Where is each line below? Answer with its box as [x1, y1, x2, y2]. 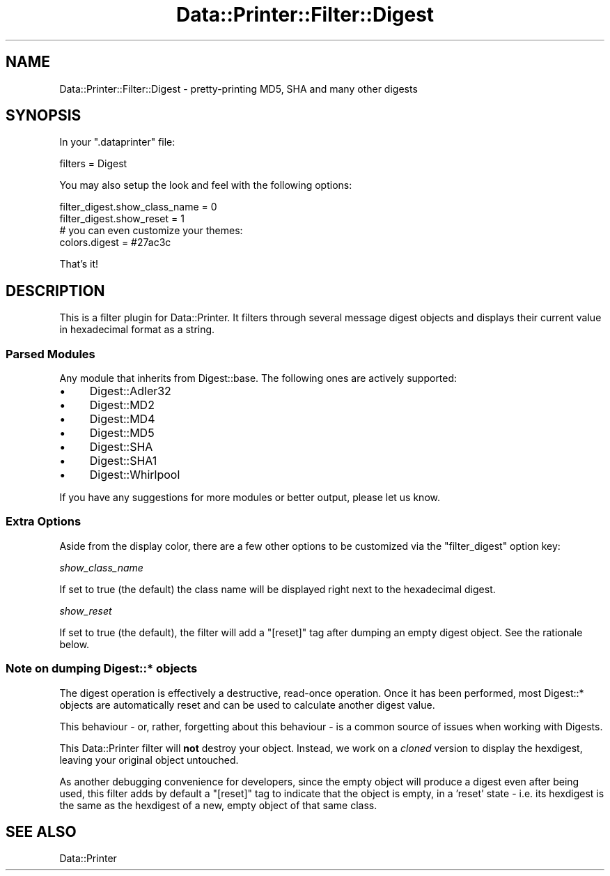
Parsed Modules [6, 346, 95, 361]
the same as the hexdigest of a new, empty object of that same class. [59, 799, 377, 811]
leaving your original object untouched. [59, 753, 239, 766]
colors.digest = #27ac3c [59, 236, 171, 249]
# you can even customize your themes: [59, 224, 243, 237]
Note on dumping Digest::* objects [6, 661, 198, 676]
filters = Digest [59, 157, 127, 170]
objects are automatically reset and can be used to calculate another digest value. [59, 698, 435, 711]
